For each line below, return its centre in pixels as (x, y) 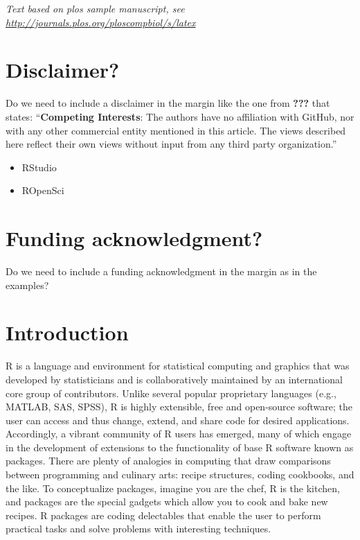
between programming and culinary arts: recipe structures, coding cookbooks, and (180, 474)
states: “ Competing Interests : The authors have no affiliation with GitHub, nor (180, 116)
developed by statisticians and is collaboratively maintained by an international (174, 379)
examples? (27, 285)
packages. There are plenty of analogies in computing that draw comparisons (168, 461)
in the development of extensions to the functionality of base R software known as (180, 447)
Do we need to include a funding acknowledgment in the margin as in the (161, 271)
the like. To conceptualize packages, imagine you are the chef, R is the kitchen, (173, 488)
